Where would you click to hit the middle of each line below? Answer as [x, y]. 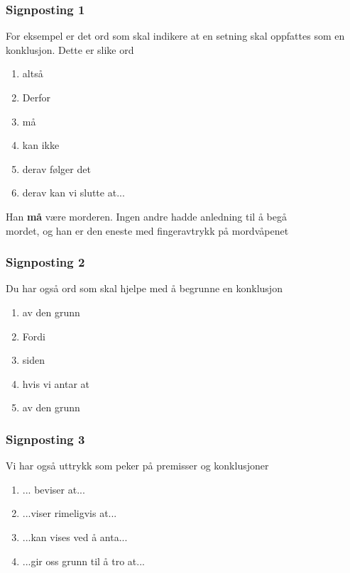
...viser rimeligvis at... [70, 513]
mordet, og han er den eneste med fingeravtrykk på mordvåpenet [147, 230]
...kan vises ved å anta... [75, 536]
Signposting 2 [45, 262]
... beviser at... [54, 489]
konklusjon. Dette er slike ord [70, 49]
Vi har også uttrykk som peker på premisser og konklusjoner [137, 466]
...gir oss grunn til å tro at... [83, 561]
